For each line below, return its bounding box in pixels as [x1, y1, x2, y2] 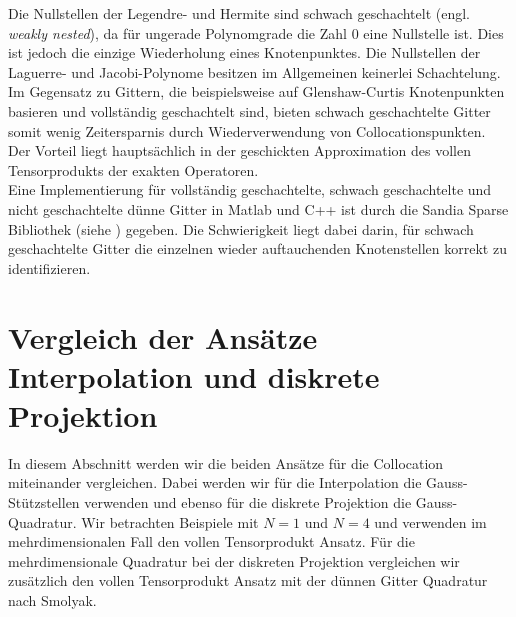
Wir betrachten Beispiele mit [81, 511, 259, 532]
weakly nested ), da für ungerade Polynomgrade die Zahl [8, 22, 347, 43]
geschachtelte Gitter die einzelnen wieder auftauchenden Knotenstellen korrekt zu [8, 238, 507, 259]
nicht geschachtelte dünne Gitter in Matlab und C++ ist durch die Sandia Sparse [8, 198, 509, 219]
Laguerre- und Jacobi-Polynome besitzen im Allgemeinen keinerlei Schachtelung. [8, 61, 501, 82]
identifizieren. [8, 257, 91, 278]
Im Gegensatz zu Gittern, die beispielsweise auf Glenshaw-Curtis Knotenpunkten [8, 81, 505, 102]
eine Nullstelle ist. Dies [363, 22, 504, 43]
